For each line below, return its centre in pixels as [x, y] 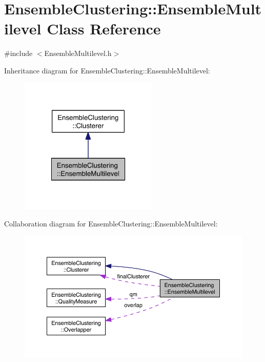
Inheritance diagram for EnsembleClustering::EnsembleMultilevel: [107, 70]
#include [18, 53]
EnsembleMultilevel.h [78, 53]
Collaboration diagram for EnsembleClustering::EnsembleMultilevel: [111, 223]
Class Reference [104, 28]
